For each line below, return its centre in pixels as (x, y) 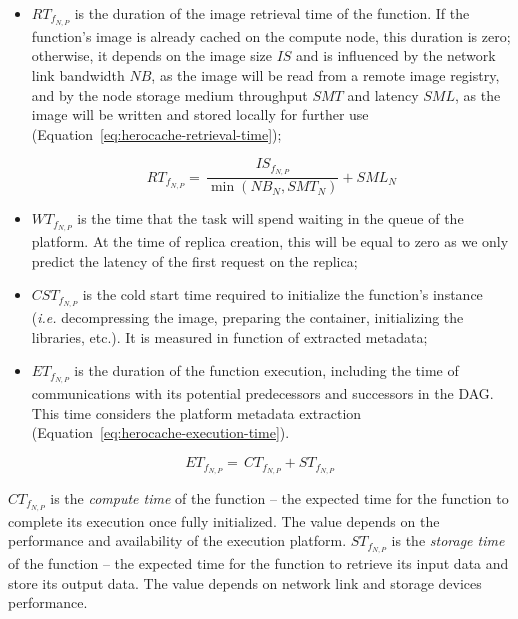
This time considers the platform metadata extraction (196, 412)
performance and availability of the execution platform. (177, 540)
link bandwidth (78, 75)
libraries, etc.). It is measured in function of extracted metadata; (229, 336)
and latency (383, 94)
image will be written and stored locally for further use (200, 114)
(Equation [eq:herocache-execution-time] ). (160, 432)
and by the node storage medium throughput (169, 94)
